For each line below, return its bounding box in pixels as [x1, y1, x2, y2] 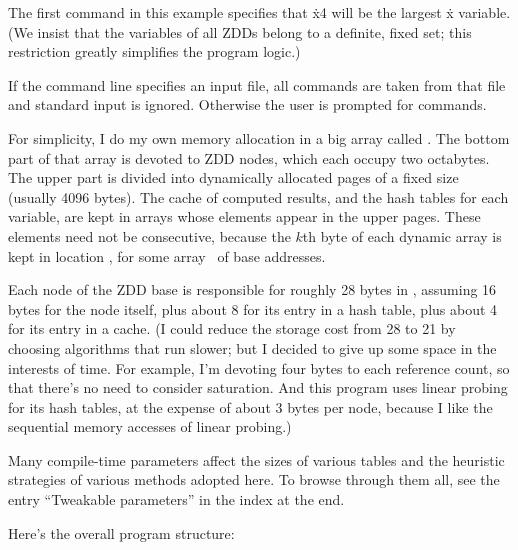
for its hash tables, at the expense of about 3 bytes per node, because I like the [8, 396, 493, 417]
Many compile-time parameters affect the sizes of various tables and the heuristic [8, 449, 505, 470]
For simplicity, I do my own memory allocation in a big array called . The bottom [8, 127, 510, 148]
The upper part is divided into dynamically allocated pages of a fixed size [8, 167, 459, 188]
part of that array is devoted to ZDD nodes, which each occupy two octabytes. [8, 147, 490, 168]
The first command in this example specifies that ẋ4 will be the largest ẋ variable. [8, 2, 511, 22]
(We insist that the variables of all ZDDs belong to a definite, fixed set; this [8, 21, 472, 42]
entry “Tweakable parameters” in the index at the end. [8, 489, 345, 510]
